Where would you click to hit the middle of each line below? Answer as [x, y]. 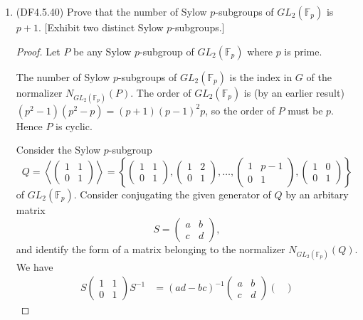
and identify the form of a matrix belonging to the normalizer [151, 249]
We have [35, 266]
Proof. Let [38, 51]
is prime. [303, 51]
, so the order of [240, 110]
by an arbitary [317, 194]
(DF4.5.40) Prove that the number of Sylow [111, 11]
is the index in [261, 76]
